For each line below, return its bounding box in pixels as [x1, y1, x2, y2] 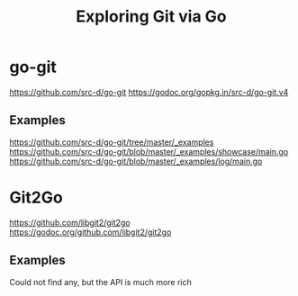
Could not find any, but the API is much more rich [9, 276, 192, 287]
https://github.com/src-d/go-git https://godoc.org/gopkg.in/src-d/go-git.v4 [9, 86, 289, 97]
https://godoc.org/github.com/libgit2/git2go [9, 227, 172, 238]
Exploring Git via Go [76, 6, 227, 27]
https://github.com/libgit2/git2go [9, 217, 131, 228]
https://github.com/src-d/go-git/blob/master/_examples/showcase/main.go [9, 146, 289, 157]
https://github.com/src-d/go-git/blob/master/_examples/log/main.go [9, 156, 263, 166]
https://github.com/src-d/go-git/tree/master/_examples [9, 137, 214, 148]
